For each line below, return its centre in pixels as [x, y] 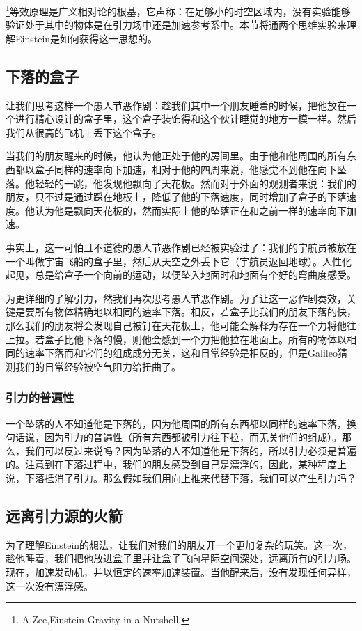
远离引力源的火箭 [64, 515]
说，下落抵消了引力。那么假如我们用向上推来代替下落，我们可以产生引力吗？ [181, 477]
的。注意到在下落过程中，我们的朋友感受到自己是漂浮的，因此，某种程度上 [176, 464]
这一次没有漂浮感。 [49, 585]
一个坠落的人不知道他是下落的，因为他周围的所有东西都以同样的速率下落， [176, 423]
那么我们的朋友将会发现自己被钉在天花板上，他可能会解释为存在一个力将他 [176, 325]
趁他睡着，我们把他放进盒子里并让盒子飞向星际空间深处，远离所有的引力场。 [181, 558]
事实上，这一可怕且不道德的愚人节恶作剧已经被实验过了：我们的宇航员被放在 [181, 247]
